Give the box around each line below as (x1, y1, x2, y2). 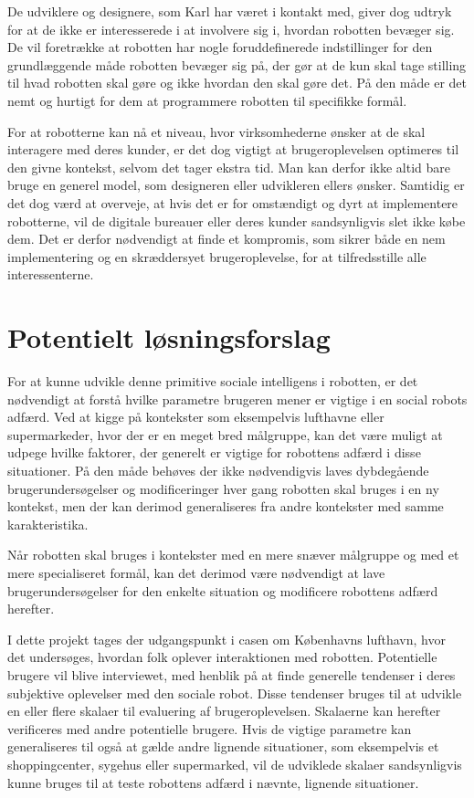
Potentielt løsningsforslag (7, 319, 331, 356)
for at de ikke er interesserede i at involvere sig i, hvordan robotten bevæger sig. (7, 19, 455, 38)
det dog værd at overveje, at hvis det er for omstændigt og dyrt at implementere (7, 193, 458, 212)
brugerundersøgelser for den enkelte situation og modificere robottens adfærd (7, 581, 438, 600)
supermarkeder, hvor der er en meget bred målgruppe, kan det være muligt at (7, 425, 443, 444)
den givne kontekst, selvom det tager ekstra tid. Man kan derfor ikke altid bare (7, 157, 450, 176)
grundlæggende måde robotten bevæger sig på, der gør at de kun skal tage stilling (7, 55, 467, 74)
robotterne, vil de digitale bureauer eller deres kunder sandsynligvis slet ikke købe (7, 211, 466, 230)
